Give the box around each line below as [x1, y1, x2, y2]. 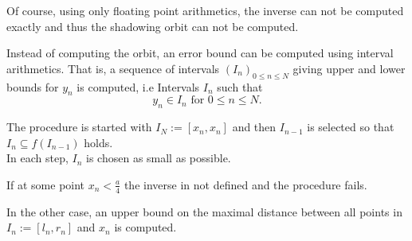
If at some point [6, 176, 85, 192]
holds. [84, 134, 113, 150]
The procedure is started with [6, 119, 152, 135]
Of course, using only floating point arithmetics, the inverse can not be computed [6, 2, 404, 18]
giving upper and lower [292, 60, 406, 76]
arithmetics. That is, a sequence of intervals [6, 60, 220, 76]
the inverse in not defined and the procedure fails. [124, 176, 367, 192]
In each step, [6, 150, 69, 166]
